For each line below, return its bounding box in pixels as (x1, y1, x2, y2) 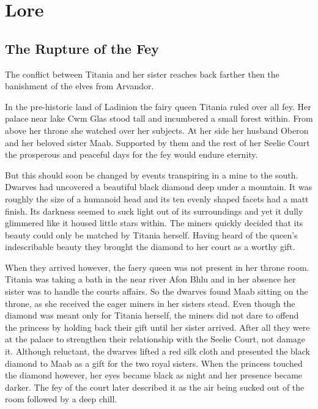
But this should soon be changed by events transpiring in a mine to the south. (5, 168, 298, 181)
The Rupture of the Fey (5, 39, 159, 57)
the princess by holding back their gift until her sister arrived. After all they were (5, 320, 310, 333)
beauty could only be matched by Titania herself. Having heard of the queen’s (5, 228, 298, 241)
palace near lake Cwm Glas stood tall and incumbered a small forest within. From (5, 112, 313, 125)
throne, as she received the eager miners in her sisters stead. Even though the (5, 297, 295, 309)
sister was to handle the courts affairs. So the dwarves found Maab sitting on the (5, 285, 308, 298)
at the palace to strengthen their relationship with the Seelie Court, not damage (5, 333, 306, 345)
